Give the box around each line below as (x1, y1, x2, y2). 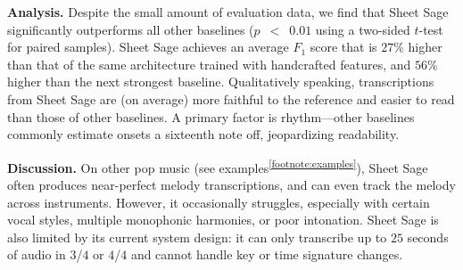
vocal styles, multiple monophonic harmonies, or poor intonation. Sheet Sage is (7, 210, 439, 229)
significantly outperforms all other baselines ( (7, 20, 254, 38)
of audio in (7, 245, 66, 264)
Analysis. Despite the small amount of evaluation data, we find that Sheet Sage (7, 3, 449, 20)
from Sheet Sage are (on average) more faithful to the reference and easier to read (7, 89, 455, 108)
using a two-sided (315, 20, 410, 38)
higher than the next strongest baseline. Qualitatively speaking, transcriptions (7, 72, 434, 91)
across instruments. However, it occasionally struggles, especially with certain (7, 192, 430, 211)
